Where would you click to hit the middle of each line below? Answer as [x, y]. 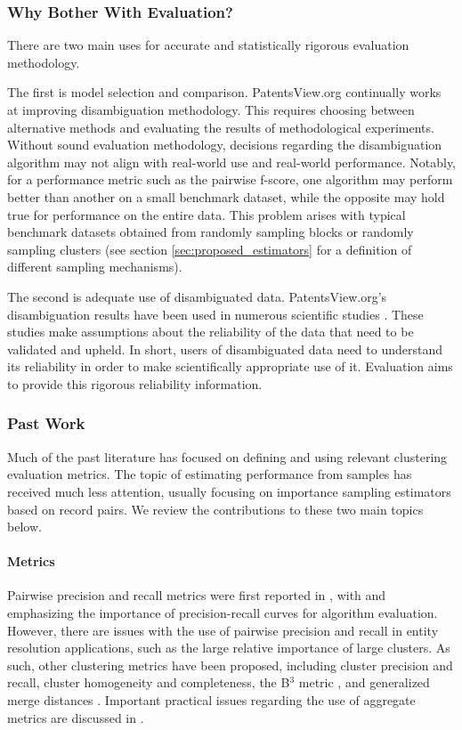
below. [24, 527]
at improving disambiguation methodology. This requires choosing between [211, 109]
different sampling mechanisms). [95, 267]
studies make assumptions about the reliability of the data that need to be [211, 332]
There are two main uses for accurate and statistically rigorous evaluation [208, 45]
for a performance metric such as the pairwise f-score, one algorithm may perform [230, 179]
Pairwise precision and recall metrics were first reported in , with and [197, 595]
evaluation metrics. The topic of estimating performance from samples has [210, 474]
